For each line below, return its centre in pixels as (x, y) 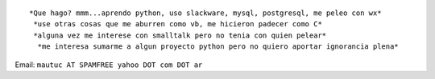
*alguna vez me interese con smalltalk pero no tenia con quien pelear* (180, 35)
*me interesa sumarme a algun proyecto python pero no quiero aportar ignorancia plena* (218, 47)
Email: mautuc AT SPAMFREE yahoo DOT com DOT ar (109, 65)
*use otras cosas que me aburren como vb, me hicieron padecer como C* (178, 24)
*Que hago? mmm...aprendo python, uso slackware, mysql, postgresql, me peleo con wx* (205, 13)
